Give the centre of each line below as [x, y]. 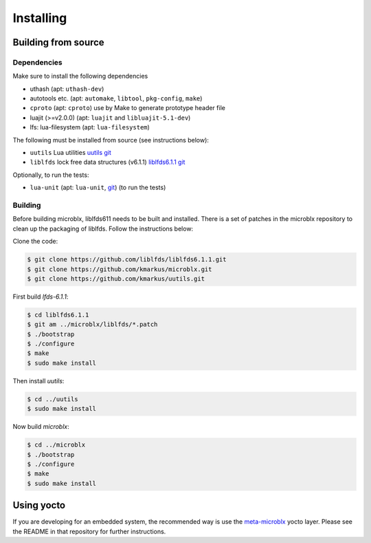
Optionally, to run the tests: [51, 175]
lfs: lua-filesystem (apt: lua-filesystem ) [90, 127]
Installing [40, 18]
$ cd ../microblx [56, 445]
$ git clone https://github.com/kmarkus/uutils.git [116, 278]
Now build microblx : [41, 427]
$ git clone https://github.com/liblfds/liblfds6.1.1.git [127, 259]
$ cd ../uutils [53, 399]
